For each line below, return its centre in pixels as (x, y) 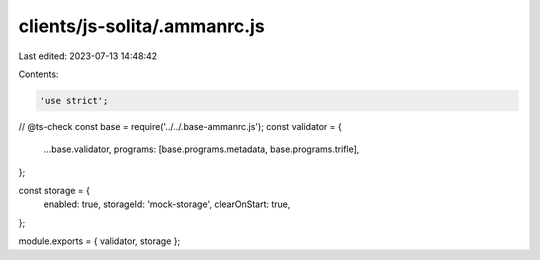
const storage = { (54, 191)
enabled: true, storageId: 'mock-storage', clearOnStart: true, (167, 204)
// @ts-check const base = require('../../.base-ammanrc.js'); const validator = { (180, 126)
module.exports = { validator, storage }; (99, 241)
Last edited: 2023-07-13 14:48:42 (88, 56)
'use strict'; (74, 100)
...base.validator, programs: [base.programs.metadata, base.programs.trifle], (201, 149)
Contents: (38, 74)
